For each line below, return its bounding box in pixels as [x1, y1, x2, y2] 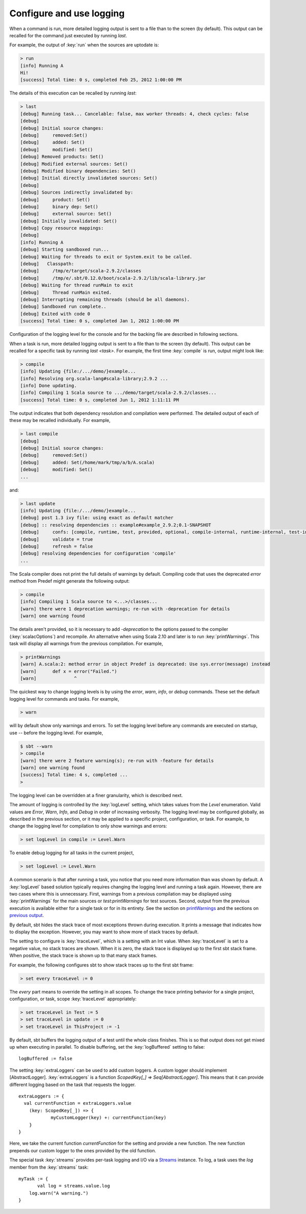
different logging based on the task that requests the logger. [9, 1081, 136, 1087]
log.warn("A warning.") [29, 1190, 89, 1196]
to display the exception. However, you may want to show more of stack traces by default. [9, 929, 199, 935]
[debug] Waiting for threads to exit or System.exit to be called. [20, 254, 193, 260]
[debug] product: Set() [20, 196, 90, 203]
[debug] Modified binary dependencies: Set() [20, 168, 136, 174]
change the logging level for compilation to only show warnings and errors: [9, 823, 167, 829]
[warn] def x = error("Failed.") [20, 668, 117, 674]
